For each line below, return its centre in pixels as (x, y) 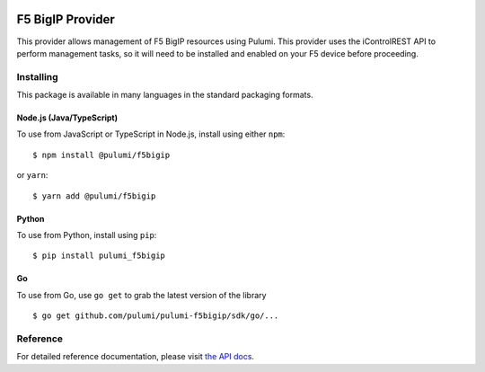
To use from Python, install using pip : (87, 235)
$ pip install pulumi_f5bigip (99, 256)
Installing (37, 76)
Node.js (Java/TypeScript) (67, 118)
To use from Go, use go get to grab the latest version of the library (141, 295)
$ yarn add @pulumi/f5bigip (94, 196)
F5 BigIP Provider (66, 19)
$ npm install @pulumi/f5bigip (101, 155)
